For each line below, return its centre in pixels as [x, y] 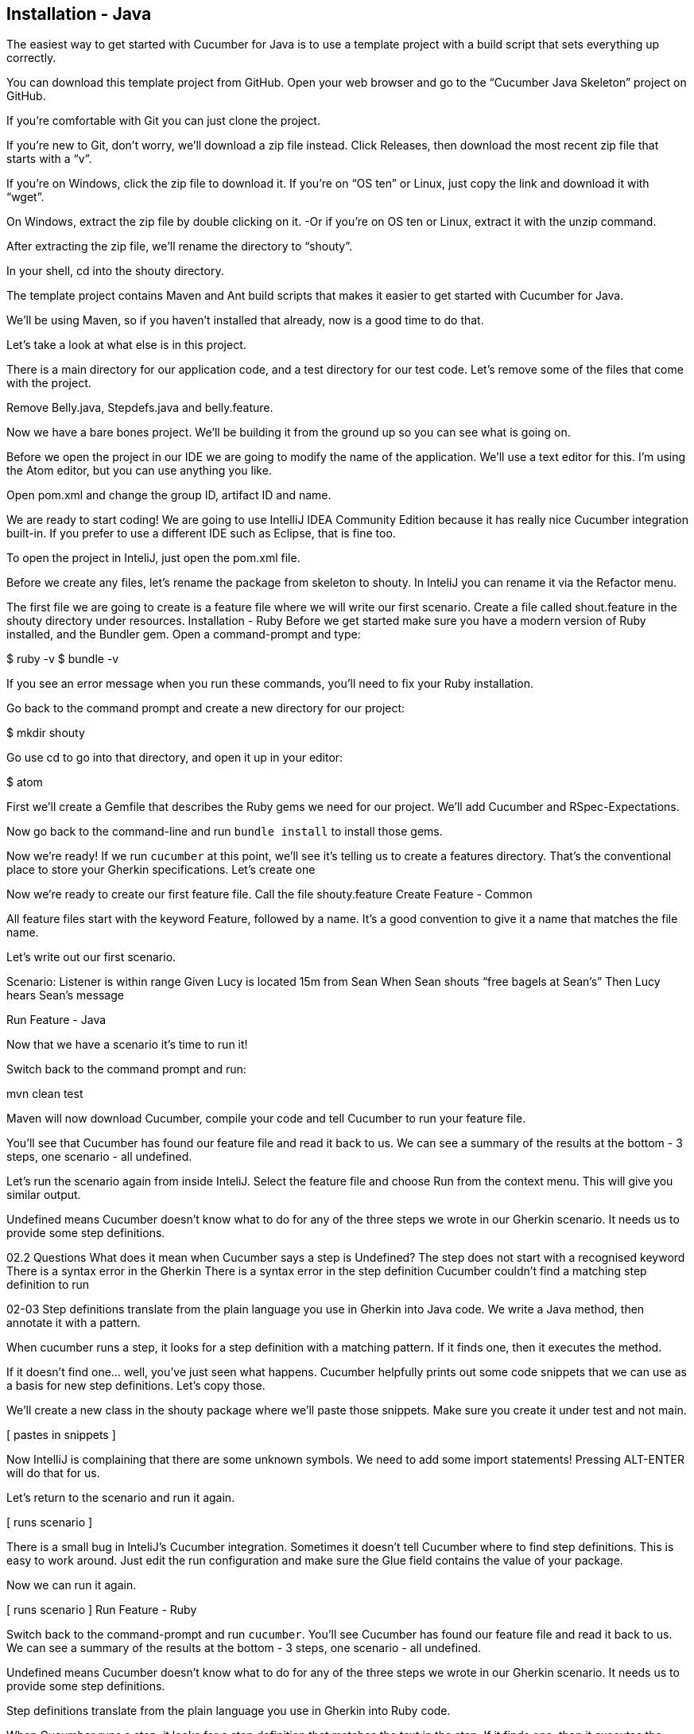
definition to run [48, 1285]
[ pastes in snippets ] [61, 1435]
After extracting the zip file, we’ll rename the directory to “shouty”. [179, 246]
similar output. [44, 1195]
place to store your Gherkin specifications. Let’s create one [161, 870]
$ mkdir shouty [46, 733]
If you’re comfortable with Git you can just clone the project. [163, 121]
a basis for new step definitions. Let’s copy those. [136, 1386]
